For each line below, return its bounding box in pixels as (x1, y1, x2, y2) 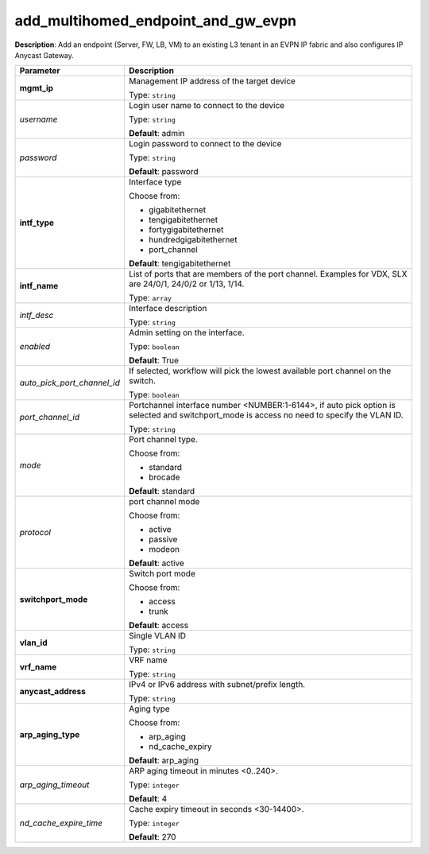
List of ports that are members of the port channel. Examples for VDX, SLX (128, 269, 408, 280)
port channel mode (128, 496, 200, 507)
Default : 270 (128, 832, 176, 843)
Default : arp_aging (128, 755, 199, 767)
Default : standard (128, 486, 195, 497)
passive (148, 534, 178, 545)
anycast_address (19, 686, 87, 697)
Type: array (128, 293, 172, 304)
